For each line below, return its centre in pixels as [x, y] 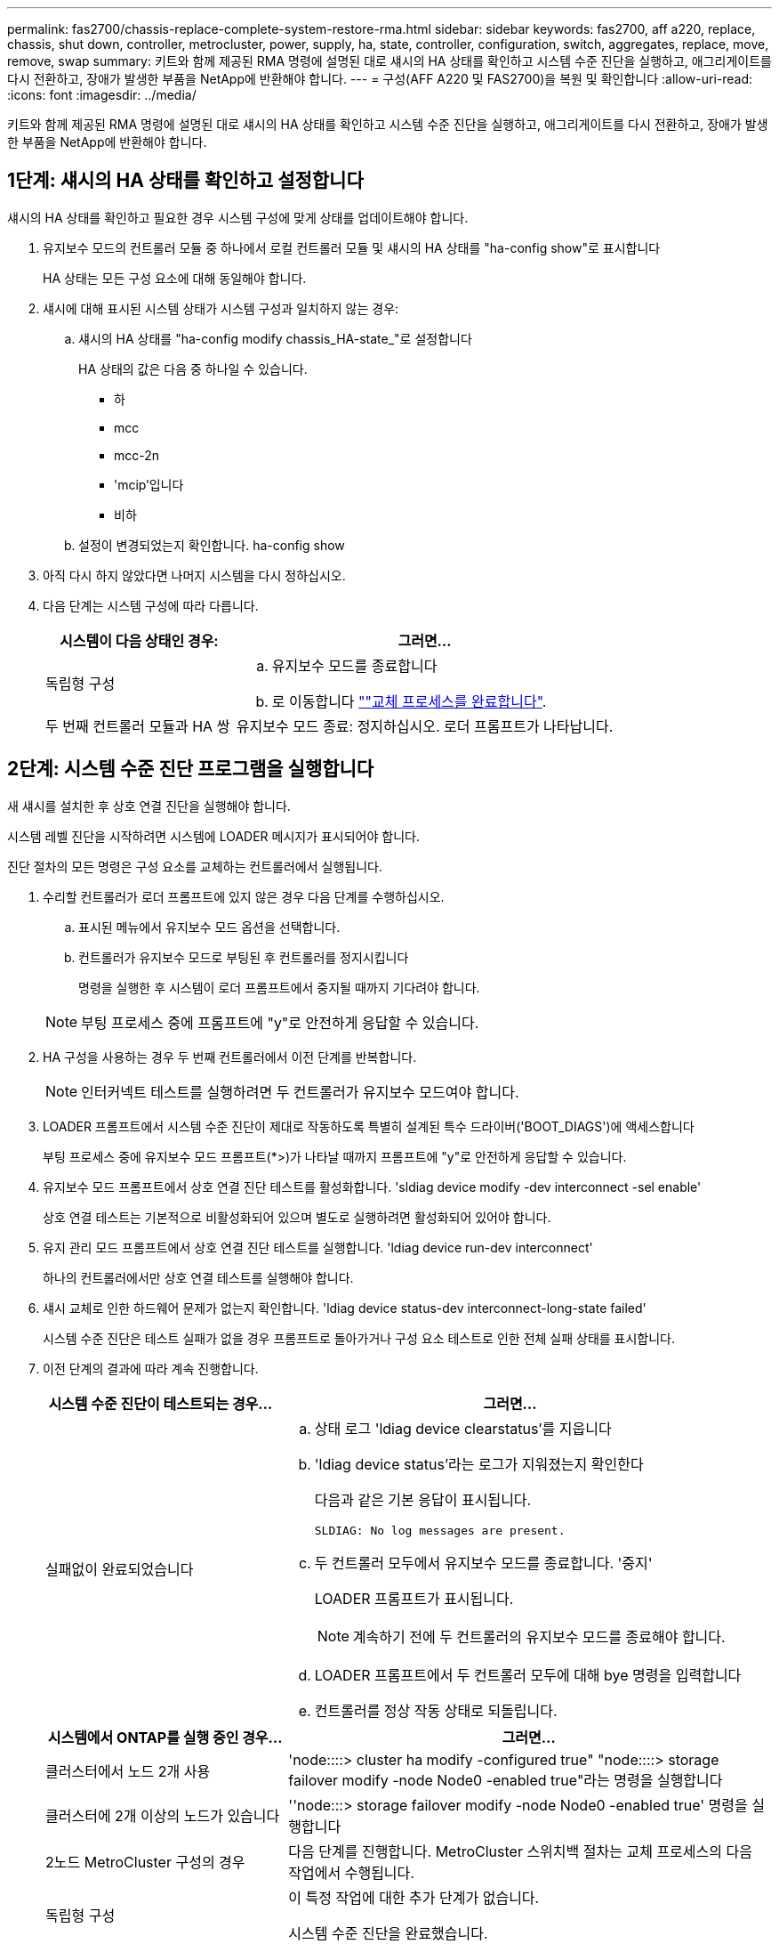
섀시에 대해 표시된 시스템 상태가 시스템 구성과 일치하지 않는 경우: [221, 308]
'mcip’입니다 [149, 484]
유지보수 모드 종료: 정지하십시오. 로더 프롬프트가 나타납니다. [425, 726]
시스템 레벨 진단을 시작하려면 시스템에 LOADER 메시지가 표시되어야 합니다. [213, 836]
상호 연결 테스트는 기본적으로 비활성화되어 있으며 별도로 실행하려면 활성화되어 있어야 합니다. [297, 1217]
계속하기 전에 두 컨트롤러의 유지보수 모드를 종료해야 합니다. [539, 1636]
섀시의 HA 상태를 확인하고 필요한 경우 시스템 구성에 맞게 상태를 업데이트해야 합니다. [238, 217]
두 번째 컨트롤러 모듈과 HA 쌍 [138, 726]
